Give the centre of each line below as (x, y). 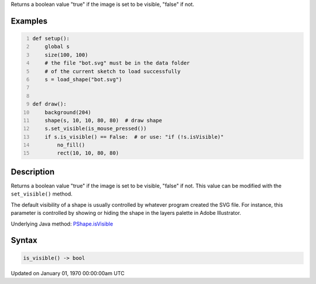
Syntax (24, 240)
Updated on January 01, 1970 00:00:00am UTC (68, 273)
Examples (29, 21)
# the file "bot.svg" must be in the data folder (117, 63)
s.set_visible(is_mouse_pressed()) (96, 129)
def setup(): (51, 38)
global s (57, 47)
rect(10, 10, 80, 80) (88, 153)
